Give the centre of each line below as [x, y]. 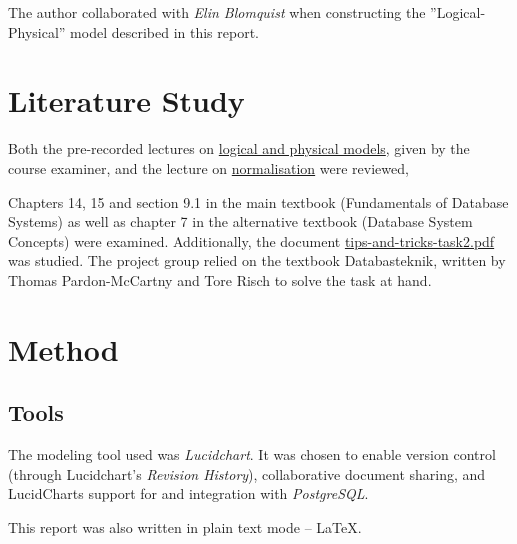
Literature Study [126, 100]
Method [63, 348]
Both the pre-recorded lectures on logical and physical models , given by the [239, 148]
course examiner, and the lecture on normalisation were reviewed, [208, 167]
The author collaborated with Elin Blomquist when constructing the [217, 12]
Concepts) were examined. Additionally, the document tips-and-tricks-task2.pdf [251, 240]
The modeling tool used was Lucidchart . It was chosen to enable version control [252, 454]
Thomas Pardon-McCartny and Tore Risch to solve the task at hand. [220, 279]
